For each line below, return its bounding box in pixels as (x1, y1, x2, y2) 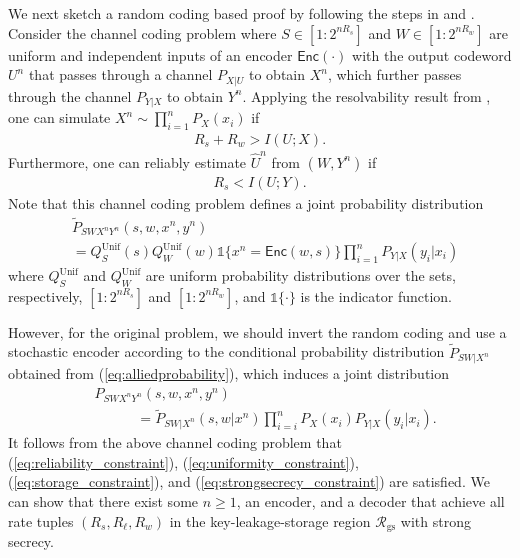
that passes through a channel (28, 64, 213, 85)
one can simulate (8, 107, 111, 128)
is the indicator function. (300, 285, 452, 306)
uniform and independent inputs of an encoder (8, 44, 293, 65)
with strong (400, 510, 471, 531)
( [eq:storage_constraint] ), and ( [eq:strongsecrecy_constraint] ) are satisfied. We (8, 471, 490, 492)
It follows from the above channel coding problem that (8, 432, 342, 453)
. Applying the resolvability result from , (242, 85, 491, 106)
